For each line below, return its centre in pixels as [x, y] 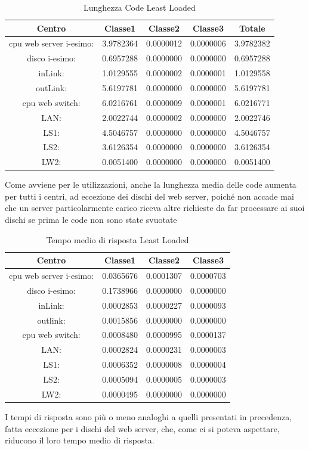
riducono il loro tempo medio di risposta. [80, 440]
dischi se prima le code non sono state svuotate [91, 220]
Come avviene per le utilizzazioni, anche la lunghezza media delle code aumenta [151, 184]
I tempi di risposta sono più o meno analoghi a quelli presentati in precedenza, [149, 416]
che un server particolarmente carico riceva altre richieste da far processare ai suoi [155, 208]
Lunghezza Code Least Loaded [140, 7]
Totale [252, 28]
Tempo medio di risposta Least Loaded [118, 239]
